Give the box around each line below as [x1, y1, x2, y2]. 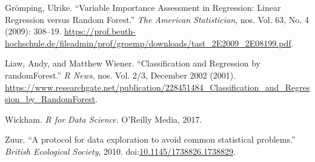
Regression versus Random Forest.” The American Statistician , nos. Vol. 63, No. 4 [5, 13, 309, 25]
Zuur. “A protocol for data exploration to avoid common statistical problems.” [5, 133, 296, 146]
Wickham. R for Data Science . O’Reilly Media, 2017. [5, 112, 202, 125]
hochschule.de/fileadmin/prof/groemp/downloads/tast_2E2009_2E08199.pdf [5, 36, 291, 49]
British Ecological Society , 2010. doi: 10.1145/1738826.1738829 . [5, 144, 236, 157]
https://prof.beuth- [64, 25, 136, 37]
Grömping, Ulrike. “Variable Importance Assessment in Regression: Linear [5, 1, 281, 13]
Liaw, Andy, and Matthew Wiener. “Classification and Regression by [5, 57, 260, 70]
